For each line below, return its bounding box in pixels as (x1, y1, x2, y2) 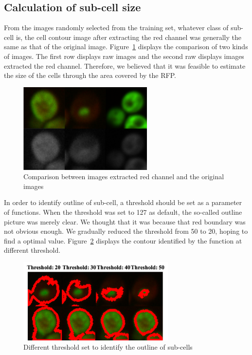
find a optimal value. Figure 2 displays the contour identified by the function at (4, 235, 242, 245)
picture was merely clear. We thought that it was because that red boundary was (4, 216, 246, 226)
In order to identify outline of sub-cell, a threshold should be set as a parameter (4, 197, 242, 207)
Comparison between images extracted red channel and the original (23, 171, 224, 182)
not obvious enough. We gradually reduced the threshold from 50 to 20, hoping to (4, 226, 248, 236)
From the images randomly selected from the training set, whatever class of (4, 22, 229, 33)
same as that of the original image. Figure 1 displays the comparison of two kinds (4, 41, 248, 52)
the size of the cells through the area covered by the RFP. (4, 70, 176, 80)
